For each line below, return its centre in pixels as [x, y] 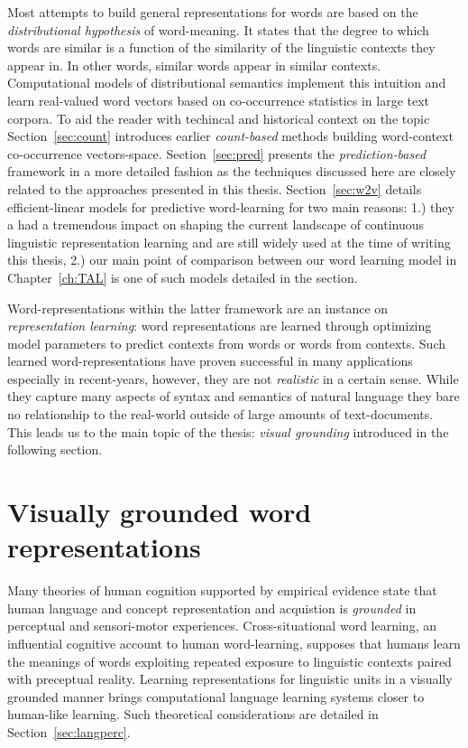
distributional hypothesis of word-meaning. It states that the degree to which [218, 29]
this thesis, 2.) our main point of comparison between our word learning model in [232, 260]
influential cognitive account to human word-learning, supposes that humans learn [234, 643]
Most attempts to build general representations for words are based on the [213, 12]
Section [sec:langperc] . [69, 731]
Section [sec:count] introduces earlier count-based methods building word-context [230, 136]
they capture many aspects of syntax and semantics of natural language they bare [234, 396]
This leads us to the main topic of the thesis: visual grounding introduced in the [228, 431]
